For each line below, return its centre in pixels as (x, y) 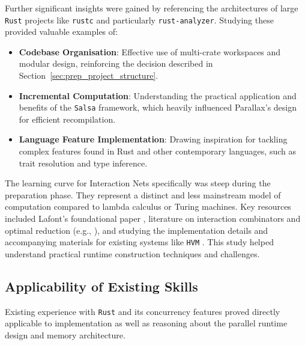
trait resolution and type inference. (83, 163)
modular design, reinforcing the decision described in (116, 63)
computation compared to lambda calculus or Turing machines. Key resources (148, 206)
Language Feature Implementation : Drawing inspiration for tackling (153, 139)
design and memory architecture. (65, 334)
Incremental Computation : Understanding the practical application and (158, 95)
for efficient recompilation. (67, 119)
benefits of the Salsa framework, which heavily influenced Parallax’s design (158, 107)
